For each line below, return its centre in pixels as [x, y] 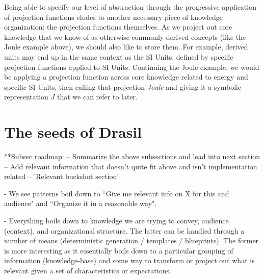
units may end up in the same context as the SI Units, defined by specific [119, 56]
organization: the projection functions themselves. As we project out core [118, 27]
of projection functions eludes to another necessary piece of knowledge [113, 17]
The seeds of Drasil [73, 132]
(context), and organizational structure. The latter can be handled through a [124, 230]
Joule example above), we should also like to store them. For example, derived [126, 47]
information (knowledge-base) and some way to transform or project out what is [129, 260]
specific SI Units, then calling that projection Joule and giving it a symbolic [123, 86]
